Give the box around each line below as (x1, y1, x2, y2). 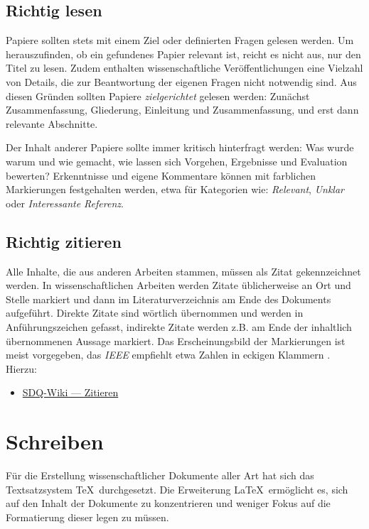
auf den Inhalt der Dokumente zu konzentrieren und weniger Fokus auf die (6, 496, 331, 511)
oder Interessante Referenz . (6, 195, 124, 210)
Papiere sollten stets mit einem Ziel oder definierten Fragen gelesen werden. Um (6, 33, 354, 48)
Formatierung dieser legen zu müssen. (6, 509, 169, 524)
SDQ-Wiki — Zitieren (22, 385, 119, 400)
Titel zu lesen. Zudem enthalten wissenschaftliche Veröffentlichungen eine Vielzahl (6, 60, 363, 75)
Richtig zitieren (6, 230, 122, 252)
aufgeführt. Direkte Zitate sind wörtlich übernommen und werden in (6, 305, 304, 320)
